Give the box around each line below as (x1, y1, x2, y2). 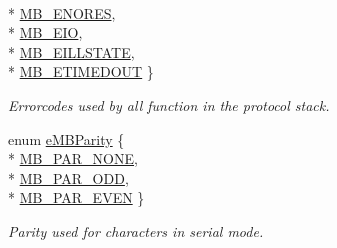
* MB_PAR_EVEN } (8, 187, 145, 208)
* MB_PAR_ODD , (8, 167, 129, 188)
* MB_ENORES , (8, 2, 116, 23)
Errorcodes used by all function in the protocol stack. (8, 94, 330, 115)
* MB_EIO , (8, 22, 83, 43)
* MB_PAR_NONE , (8, 148, 138, 169)
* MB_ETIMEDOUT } (8, 61, 154, 82)
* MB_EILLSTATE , (8, 41, 135, 62)
